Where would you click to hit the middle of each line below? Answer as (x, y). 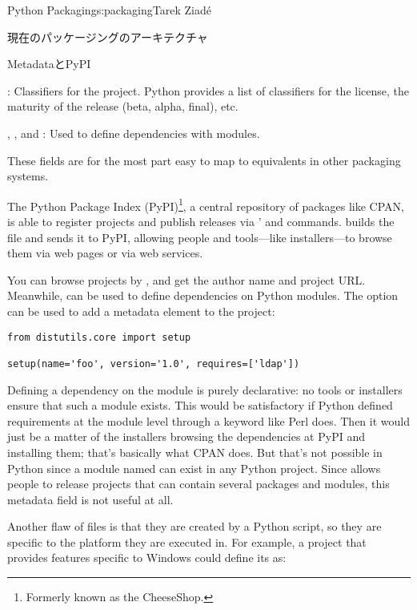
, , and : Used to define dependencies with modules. (134, 133)
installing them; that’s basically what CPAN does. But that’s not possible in (195, 452)
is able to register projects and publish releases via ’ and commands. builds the (201, 221)
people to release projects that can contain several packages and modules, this (198, 484)
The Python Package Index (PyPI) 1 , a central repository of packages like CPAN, (206, 204)
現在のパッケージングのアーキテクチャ (108, 36)
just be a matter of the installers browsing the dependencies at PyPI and (186, 436)
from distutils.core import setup (99, 337)
